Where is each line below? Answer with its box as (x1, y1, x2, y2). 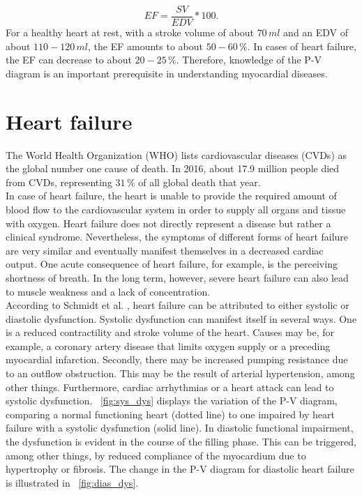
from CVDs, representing (6, 174, 112, 189)
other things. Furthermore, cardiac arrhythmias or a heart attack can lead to (6, 379, 334, 394)
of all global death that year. (138, 174, 261, 189)
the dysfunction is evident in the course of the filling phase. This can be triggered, (6, 434, 356, 449)
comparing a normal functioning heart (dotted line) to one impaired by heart (6, 406, 335, 421)
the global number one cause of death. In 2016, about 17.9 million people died (6, 161, 340, 176)
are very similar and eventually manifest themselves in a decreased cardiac (6, 243, 324, 257)
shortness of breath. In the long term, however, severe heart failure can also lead (6, 270, 349, 284)
